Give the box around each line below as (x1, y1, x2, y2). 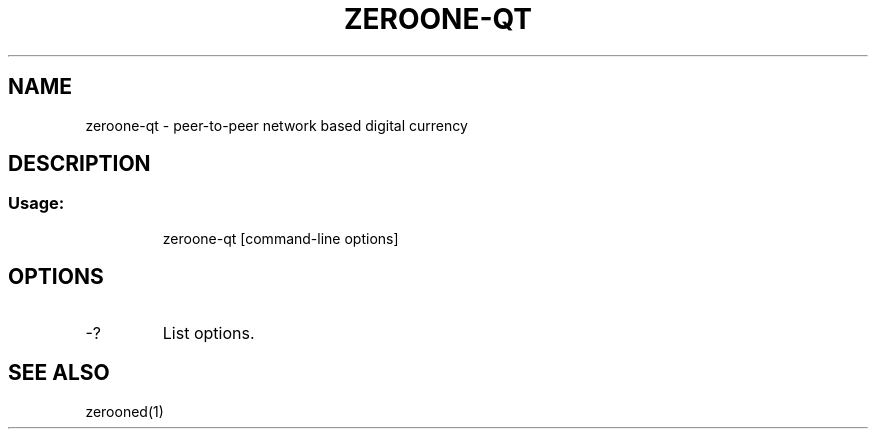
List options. (162, 322, 255, 343)
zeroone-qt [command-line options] (162, 229, 399, 247)
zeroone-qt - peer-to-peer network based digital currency (85, 116, 468, 134)
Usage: (8, 193, 65, 214)
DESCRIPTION (8, 151, 151, 177)
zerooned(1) (85, 402, 164, 420)
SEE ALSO (8, 360, 110, 386)
